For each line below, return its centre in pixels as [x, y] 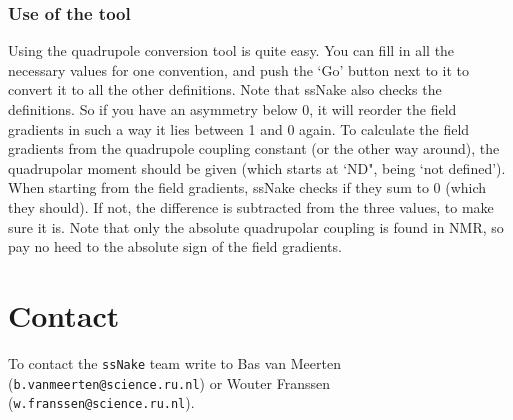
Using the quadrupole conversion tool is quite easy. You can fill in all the [231, 50]
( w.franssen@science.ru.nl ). [101, 402]
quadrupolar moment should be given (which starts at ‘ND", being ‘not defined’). [257, 167]
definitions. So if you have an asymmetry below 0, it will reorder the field [232, 109]
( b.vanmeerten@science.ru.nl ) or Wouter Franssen [169, 382]
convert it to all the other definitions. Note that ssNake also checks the [225, 89]
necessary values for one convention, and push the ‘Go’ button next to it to [238, 69]
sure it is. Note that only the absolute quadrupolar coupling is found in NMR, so [256, 226]
